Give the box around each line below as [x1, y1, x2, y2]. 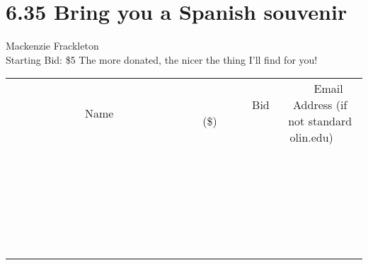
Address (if [293, 96, 347, 113]
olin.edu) [289, 129, 333, 146]
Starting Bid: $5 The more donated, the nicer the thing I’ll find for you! [6, 52, 318, 67]
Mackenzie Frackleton [6, 38, 99, 53]
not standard [288, 113, 352, 130]
